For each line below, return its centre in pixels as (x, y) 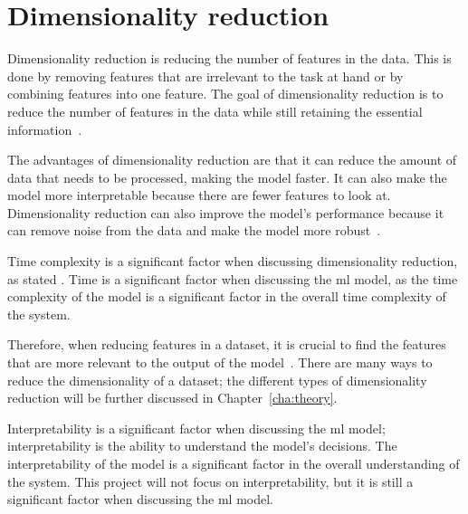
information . (45, 129)
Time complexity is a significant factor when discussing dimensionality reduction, (233, 261)
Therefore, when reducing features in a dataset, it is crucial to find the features (227, 344)
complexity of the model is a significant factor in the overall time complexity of (227, 296)
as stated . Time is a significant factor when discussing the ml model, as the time (233, 278)
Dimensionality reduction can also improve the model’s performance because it (226, 212)
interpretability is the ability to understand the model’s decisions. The (202, 446)
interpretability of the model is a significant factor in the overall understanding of (234, 463)
